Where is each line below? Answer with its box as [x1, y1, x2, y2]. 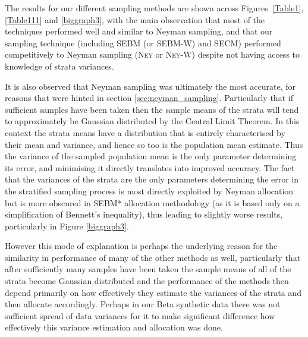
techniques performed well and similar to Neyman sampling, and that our [5, 25, 273, 37]
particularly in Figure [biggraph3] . [5, 219, 129, 232]
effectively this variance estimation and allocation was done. [5, 321, 223, 333]
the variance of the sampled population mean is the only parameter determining [5, 150, 297, 162]
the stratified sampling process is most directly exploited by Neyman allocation [5, 184, 294, 197]
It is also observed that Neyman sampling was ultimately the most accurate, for [5, 80, 296, 92]
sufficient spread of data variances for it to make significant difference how [5, 309, 275, 322]
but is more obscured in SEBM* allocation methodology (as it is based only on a [5, 196, 300, 209]
